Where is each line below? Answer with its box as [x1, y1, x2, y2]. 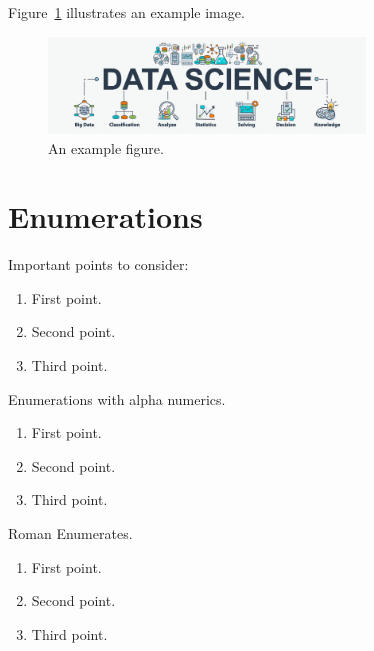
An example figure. [48, 137, 164, 158]
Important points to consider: [8, 254, 189, 275]
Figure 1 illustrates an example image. [8, 2, 245, 22]
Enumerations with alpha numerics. [8, 388, 226, 409]
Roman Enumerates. [8, 523, 133, 544]
